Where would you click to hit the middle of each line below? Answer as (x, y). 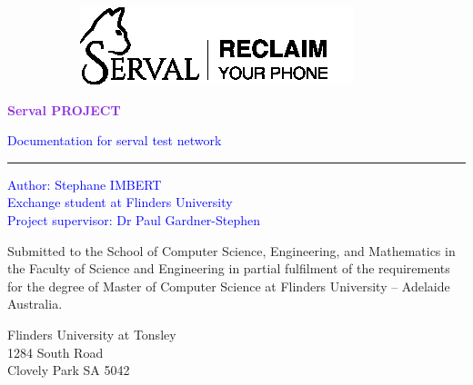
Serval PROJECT (64, 109)
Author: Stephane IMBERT (85, 184)
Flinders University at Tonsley (92, 334)
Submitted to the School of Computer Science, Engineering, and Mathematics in (231, 250)
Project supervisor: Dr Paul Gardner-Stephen (134, 219)
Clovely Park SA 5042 (69, 370)
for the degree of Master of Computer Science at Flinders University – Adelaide (229, 286)
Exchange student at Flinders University (120, 202)
